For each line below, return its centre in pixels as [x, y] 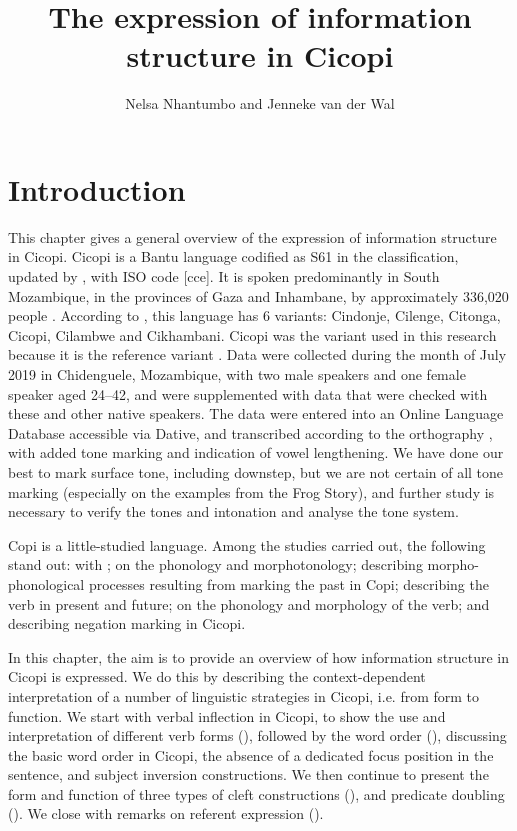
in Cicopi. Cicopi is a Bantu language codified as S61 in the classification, [233, 256]
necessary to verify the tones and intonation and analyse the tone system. [233, 511]
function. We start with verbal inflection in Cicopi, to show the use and [227, 715]
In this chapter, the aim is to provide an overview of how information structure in [258, 656]
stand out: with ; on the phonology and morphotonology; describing [215, 564]
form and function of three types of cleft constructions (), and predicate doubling [256, 793]
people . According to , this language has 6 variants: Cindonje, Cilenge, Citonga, [254, 315]
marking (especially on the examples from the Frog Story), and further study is [251, 491]
